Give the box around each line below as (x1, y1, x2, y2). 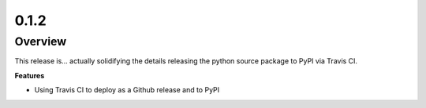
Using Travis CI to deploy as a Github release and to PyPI (34, 85, 220, 95)
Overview (14, 34, 67, 49)
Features (14, 70, 45, 80)
